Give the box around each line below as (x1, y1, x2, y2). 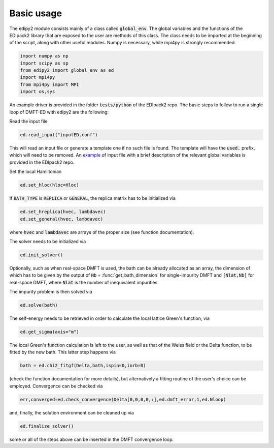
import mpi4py (20, 74, 55, 80)
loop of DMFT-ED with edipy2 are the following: (9, 109, 109, 115)
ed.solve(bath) (20, 303, 58, 308)
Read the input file (9, 118, 48, 125)
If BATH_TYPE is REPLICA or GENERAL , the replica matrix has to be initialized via (9, 195, 176, 201)
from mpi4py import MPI (20, 81, 80, 87)
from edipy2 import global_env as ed (20, 68, 114, 73)
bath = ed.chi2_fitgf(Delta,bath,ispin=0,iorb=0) (20, 363, 146, 369)
